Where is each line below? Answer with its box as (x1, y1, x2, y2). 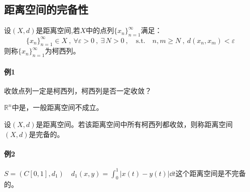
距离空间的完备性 (4, 1, 88, 17)
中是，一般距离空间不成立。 (12, 102, 103, 112)
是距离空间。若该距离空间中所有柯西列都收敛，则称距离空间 (36, 119, 233, 129)
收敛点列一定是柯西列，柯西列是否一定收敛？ (4, 85, 152, 95)
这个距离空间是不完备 (175, 167, 246, 178)
